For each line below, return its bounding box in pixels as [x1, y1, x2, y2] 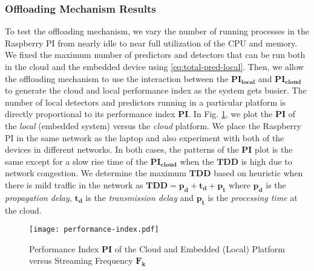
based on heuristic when [214, 167, 303, 179]
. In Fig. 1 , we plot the [188, 107, 273, 120]
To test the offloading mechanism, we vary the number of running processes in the [5, 25, 309, 37]
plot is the [255, 143, 293, 156]
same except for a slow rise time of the [5, 155, 148, 167]
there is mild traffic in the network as [5, 178, 143, 191]
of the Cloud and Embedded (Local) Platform [114, 242, 285, 255]
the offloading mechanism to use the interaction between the [5, 72, 229, 84]
